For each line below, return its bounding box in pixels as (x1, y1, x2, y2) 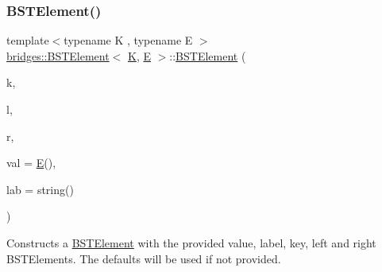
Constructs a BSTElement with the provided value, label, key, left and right (6, 234, 376, 251)
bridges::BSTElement (6, 47, 110, 64)
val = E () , (6, 154, 56, 171)
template (6, 32, 49, 49)
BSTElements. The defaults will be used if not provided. (6, 250, 281, 266)
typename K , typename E (64, 32, 193, 49)
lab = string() (6, 181, 74, 197)
